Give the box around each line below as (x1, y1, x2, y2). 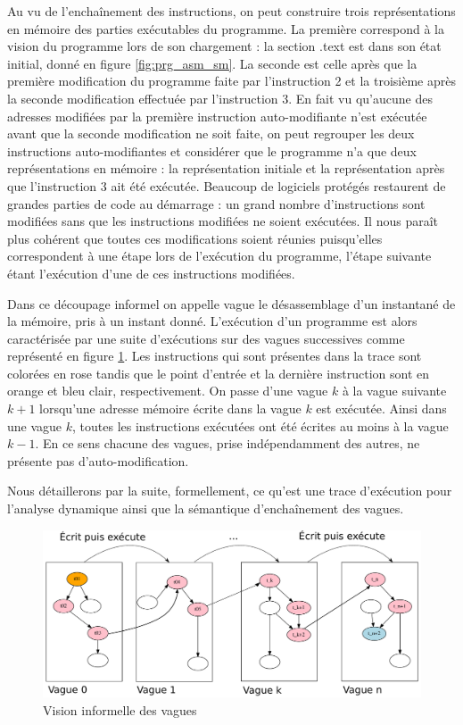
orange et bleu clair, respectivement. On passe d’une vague (7, 381, 328, 400)
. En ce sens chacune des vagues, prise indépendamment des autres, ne (35, 434, 420, 453)
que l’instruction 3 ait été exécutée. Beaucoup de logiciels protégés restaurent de (7, 176, 446, 195)
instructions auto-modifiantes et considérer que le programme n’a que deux (7, 141, 418, 160)
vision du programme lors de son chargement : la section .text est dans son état (7, 37, 442, 55)
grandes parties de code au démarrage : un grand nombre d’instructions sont (7, 194, 426, 212)
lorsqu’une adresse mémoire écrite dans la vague (39, 399, 302, 418)
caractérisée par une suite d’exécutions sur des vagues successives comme (7, 329, 405, 347)
